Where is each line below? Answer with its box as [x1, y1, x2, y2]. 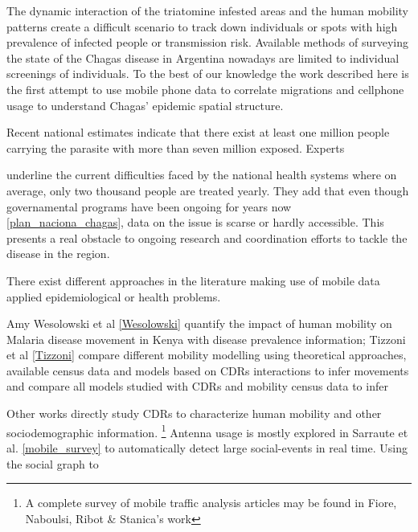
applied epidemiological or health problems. [6, 288, 221, 305]
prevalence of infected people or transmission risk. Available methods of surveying [6, 34, 408, 51]
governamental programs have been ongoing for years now [6, 198, 292, 215]
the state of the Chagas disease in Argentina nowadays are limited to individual [6, 49, 400, 66]
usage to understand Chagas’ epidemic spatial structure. [6, 96, 284, 113]
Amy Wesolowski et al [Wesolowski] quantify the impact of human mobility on [6, 315, 392, 332]
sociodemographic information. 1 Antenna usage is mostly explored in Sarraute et [6, 421, 408, 440]
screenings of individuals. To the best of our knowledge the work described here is [6, 65, 409, 82]
